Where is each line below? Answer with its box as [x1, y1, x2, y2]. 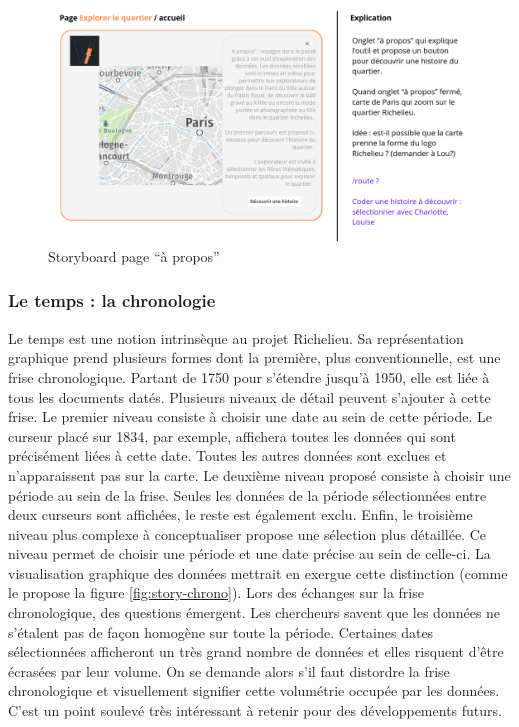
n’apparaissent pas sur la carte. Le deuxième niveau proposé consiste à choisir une [8, 464, 511, 485]
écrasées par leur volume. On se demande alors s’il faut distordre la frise [8, 660, 450, 681]
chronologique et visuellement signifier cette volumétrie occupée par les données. [8, 680, 500, 701]
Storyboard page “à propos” [48, 245, 220, 266]
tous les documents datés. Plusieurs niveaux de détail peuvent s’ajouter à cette [8, 386, 491, 407]
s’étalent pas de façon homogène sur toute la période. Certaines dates [8, 621, 434, 642]
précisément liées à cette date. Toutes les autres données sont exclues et [8, 445, 447, 466]
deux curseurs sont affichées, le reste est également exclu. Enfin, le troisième [8, 504, 473, 525]
